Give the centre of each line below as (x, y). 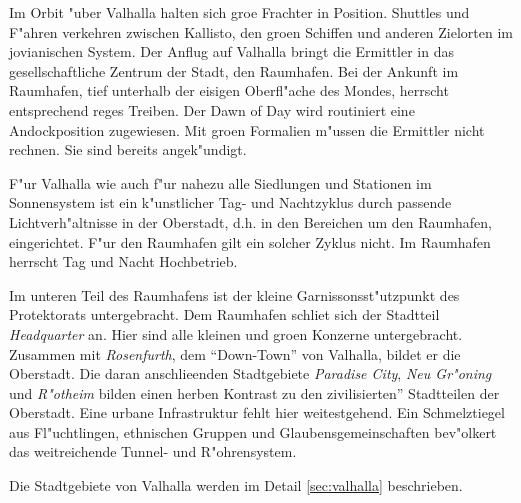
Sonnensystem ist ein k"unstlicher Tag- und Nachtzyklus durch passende (230, 202)
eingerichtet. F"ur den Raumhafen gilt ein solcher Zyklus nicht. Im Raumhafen (250, 241)
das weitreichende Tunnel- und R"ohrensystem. (153, 451)
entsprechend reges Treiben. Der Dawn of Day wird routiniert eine (212, 109)
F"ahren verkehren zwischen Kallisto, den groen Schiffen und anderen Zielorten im (261, 31)
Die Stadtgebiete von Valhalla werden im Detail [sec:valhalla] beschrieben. (236, 485)
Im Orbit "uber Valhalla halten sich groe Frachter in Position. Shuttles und (239, 12)
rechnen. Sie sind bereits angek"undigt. (128, 149)
